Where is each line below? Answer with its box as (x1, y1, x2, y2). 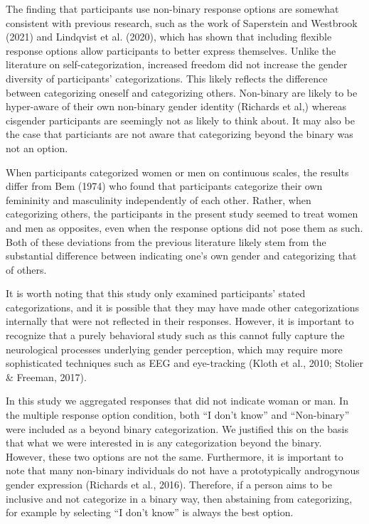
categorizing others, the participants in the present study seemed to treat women (6, 206, 358, 221)
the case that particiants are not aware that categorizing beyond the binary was (6, 127, 353, 141)
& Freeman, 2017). (6, 369, 87, 384)
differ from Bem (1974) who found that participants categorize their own (6, 178, 323, 193)
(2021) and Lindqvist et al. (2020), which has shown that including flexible (6, 29, 332, 44)
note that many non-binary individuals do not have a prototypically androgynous (6, 463, 360, 478)
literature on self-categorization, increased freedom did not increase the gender (6, 57, 348, 72)
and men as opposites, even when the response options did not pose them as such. (6, 220, 363, 235)
